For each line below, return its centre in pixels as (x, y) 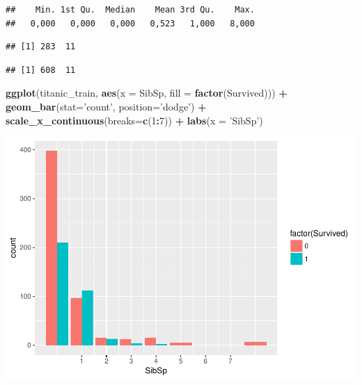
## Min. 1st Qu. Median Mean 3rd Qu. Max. (130, 10)
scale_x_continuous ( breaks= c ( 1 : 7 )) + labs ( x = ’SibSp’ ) (134, 120)
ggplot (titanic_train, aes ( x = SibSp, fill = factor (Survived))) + (147, 93)
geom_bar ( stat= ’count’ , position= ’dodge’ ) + (106, 106)
